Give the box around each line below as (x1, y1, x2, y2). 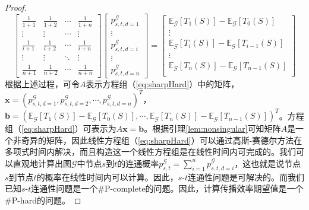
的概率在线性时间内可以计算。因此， (36, 170, 178, 183)
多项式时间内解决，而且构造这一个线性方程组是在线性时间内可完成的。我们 (5, 145, 296, 158)
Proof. (5, 1, 27, 13)
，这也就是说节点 (234, 157, 301, 169)
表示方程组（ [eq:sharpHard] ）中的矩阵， (86, 78, 239, 90)
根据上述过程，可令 (5, 78, 80, 90)
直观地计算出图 (12, 157, 71, 169)
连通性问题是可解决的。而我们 (187, 170, 304, 183)
